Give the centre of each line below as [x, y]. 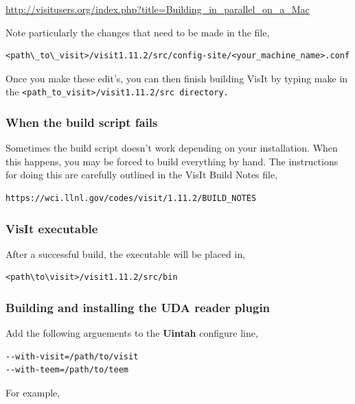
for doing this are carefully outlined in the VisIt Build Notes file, [142, 175]
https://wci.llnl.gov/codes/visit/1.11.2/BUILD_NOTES [131, 199]
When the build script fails [82, 122]
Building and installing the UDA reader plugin [138, 307]
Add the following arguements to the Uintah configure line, [132, 333]
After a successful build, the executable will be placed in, [126, 253]
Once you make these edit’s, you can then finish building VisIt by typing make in [177, 78]
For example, [33, 393]
